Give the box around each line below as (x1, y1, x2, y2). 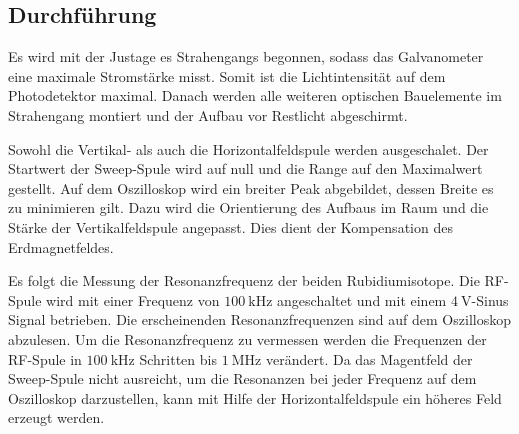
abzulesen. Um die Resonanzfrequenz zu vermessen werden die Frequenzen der (8, 328, 487, 349)
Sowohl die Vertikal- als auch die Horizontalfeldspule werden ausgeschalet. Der (8, 138, 489, 159)
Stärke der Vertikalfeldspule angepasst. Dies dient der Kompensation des (8, 216, 453, 237)
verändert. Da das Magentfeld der (265, 348, 473, 369)
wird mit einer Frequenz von (46, 289, 220, 310)
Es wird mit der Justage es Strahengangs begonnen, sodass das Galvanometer (8, 46, 484, 67)
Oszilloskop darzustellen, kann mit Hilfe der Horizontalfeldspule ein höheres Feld (8, 387, 502, 408)
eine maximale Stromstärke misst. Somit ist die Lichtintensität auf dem (8, 65, 446, 86)
